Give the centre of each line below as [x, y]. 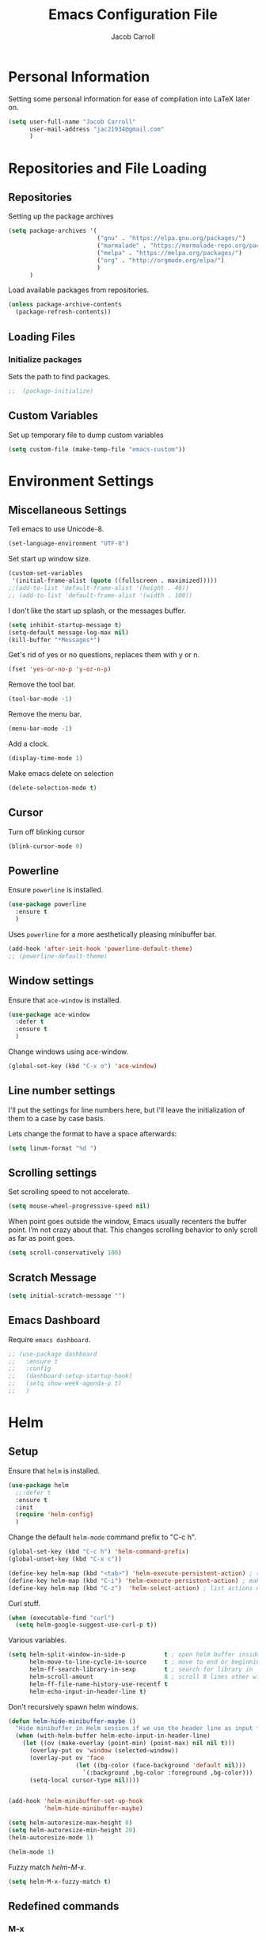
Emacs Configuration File [133, 15]
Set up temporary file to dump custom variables [86, 435]
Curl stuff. [25, 1603]
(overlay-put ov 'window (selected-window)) [104, 1751]
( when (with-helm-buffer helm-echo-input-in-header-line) [113, 1736]
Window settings [51, 981]
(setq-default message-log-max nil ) [68, 632]
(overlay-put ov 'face [66, 1758]
